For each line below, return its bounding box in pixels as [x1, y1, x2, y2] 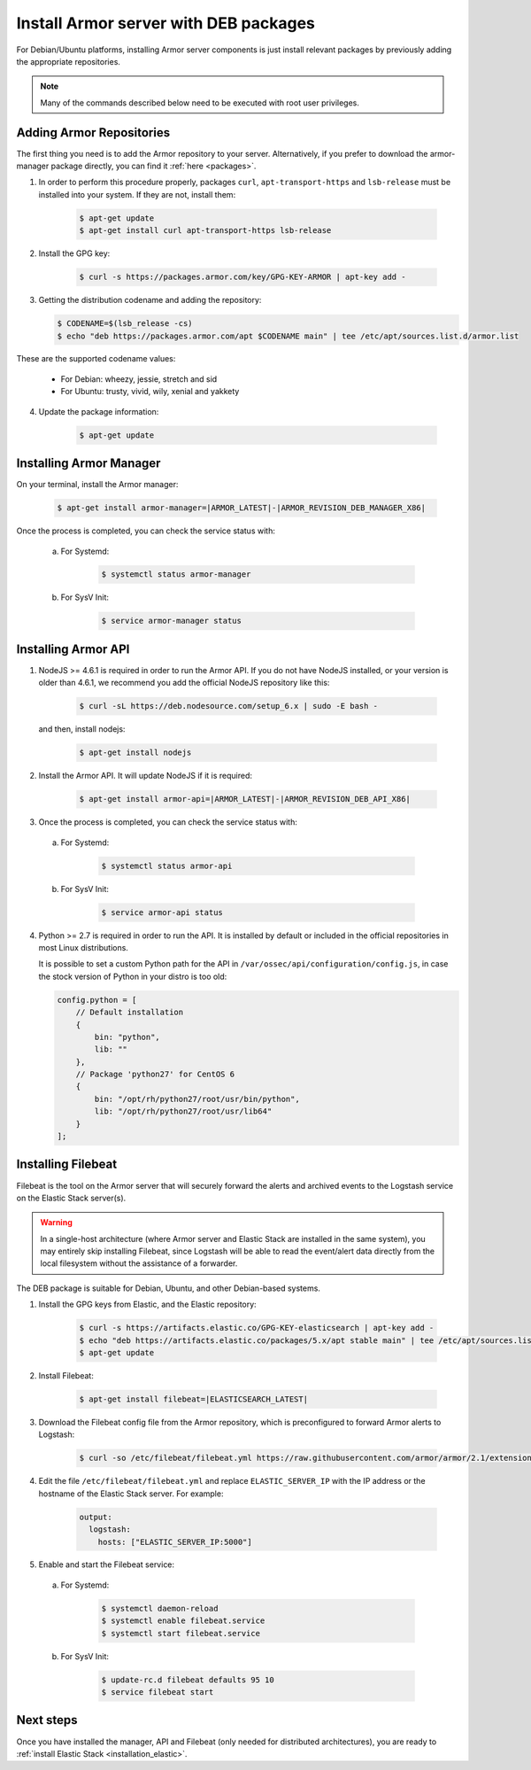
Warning [40, 1217, 73, 1228]
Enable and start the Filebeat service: [38, 1559, 175, 1570]
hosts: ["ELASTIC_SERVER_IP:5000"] [97, 1537, 252, 1547]
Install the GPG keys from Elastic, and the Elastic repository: [38, 1299, 257, 1310]
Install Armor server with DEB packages [16, 13, 316, 33]
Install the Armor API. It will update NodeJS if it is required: [38, 771, 252, 781]
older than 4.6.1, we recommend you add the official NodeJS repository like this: [38, 678, 330, 688]
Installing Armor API [16, 641, 130, 656]
